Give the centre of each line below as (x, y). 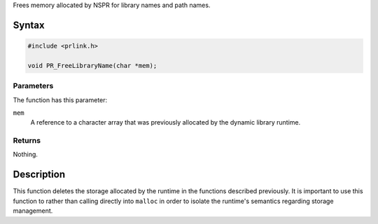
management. (33, 211)
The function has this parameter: (60, 100)
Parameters (33, 86)
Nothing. (26, 155)
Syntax (29, 25)
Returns (27, 141)
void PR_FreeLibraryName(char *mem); (92, 65)
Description (39, 175)
